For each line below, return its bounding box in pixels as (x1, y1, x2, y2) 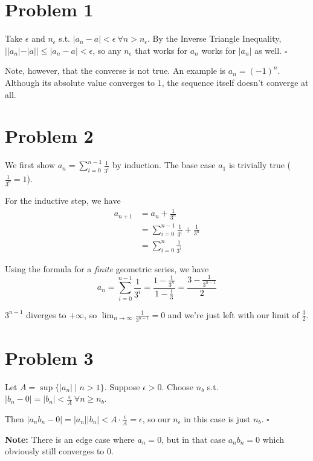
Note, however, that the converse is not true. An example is (5, 64, 226, 77)
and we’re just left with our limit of (167, 308, 300, 321)
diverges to (26, 308, 66, 321)
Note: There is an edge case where (5, 433, 135, 445)
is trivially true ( (228, 159, 291, 171)
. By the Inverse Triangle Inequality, (147, 32, 282, 45)
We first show (5, 159, 56, 171)
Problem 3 (5, 345, 94, 370)
